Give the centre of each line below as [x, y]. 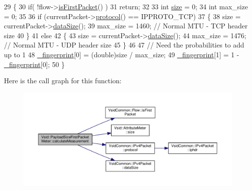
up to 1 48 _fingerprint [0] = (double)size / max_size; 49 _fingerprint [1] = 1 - [122, 54]
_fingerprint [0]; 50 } [34, 64]
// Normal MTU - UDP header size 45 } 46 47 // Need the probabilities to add [124, 45]
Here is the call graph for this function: [63, 81]
